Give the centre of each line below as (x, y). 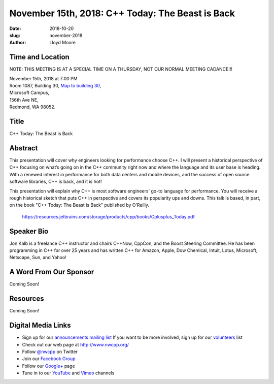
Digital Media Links (40, 325)
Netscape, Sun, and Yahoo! (38, 258)
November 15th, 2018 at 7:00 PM (44, 78)
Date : (15, 28)
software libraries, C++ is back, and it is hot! (56, 182)
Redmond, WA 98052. (32, 107)
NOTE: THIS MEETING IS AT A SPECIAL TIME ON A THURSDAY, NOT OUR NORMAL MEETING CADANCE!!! (121, 69)
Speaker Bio (29, 231)
